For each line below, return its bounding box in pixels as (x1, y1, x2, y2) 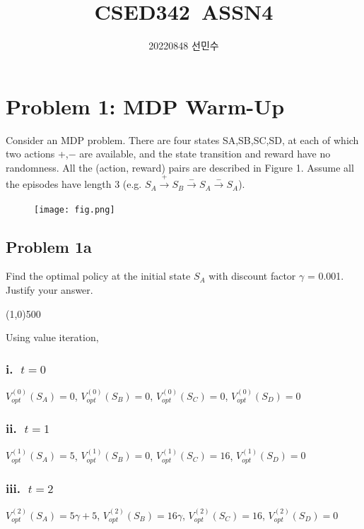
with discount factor (209, 268, 296, 283)
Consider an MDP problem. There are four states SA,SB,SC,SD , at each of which (6, 132, 359, 147)
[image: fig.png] (34, 204, 115, 215)
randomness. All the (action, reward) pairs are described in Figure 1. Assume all (6, 160, 354, 174)
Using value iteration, (6, 330, 99, 345)
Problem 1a (6, 235, 92, 257)
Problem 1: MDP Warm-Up (6, 91, 285, 120)
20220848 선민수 (148, 38, 219, 53)
